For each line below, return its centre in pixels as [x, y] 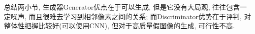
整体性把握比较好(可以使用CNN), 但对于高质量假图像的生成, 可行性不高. [119, 26]
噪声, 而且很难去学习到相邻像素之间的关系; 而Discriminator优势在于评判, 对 [131, 16]
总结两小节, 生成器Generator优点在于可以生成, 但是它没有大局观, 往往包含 [122, 7]
